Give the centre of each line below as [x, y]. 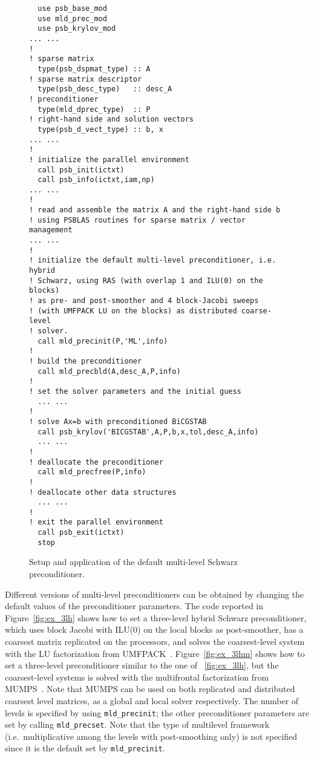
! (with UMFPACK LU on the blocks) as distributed [133, 311]
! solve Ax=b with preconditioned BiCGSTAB [118, 421]
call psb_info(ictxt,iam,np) [96, 180]
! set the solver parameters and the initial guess [135, 391]
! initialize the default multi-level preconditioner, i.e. [153, 260]
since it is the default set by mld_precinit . [85, 748]
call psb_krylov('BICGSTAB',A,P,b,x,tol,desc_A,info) [148, 432]
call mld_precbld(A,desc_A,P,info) [109, 371]
